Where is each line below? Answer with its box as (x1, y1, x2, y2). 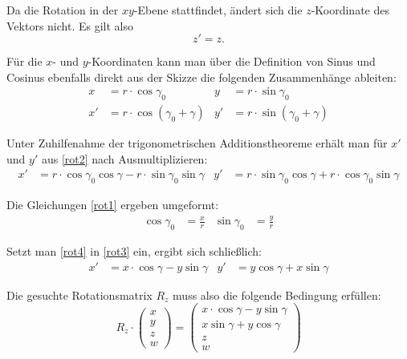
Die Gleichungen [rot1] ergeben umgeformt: (6, 196, 219, 213)
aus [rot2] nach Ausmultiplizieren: (41, 150, 208, 167)
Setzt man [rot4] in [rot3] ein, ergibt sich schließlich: (6, 242, 263, 259)
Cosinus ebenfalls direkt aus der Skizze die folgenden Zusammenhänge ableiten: (6, 68, 397, 85)
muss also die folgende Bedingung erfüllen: (173, 286, 381, 303)
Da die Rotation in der (6, 2, 119, 18)
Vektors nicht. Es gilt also (6, 17, 133, 34)
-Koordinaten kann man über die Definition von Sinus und (88, 53, 376, 70)
